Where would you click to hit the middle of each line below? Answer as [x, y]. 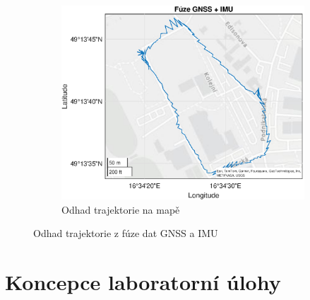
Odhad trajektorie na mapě [121, 209]
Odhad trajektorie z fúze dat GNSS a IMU [126, 233]
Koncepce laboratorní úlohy [143, 282]
